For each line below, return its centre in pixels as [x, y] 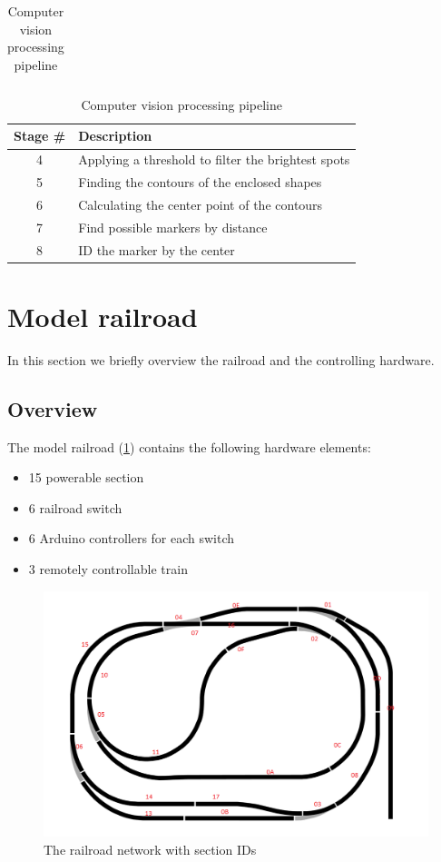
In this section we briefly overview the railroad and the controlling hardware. [221, 359]
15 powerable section [86, 477]
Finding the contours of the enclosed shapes [200, 182]
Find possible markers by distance [173, 227]
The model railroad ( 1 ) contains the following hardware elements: [189, 446]
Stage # [40, 136]
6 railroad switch [75, 507]
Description [115, 136]
